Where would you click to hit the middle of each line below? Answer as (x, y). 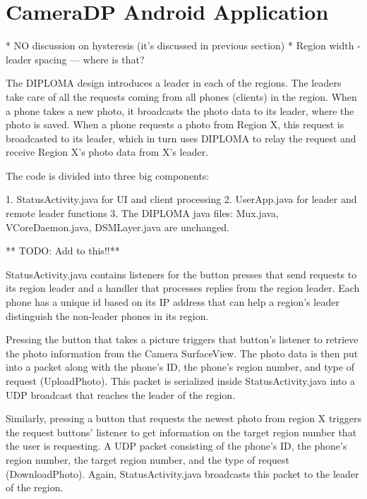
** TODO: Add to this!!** (63, 251)
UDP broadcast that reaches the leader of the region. (121, 394)
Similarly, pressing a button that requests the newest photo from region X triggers (183, 418)
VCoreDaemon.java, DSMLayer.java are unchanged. (118, 227)
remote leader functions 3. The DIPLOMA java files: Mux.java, (142, 213)
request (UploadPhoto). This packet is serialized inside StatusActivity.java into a (181, 381)
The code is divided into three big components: (108, 175)
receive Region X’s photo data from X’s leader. (107, 152)
